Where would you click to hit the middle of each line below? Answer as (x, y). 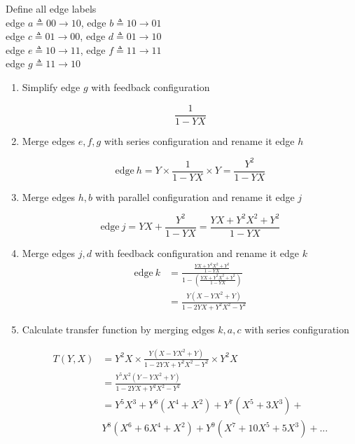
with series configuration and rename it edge (199, 140)
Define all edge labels (51, 8)
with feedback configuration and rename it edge (197, 252)
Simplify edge (51, 86)
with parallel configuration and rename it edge (195, 196)
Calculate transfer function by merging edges (118, 329)
